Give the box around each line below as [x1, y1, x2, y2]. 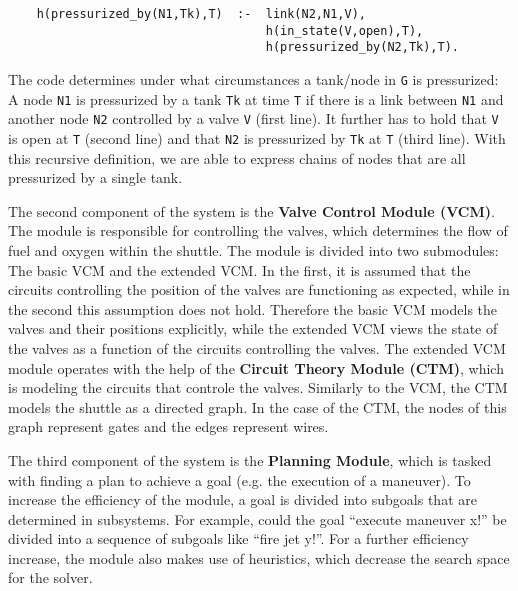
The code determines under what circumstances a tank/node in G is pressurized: [8, 68, 499, 89]
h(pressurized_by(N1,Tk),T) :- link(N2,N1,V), [36, 7, 366, 21]
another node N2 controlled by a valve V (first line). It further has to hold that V [8, 108, 499, 129]
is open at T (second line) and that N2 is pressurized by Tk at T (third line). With [8, 127, 506, 148]
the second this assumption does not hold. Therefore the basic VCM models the [8, 298, 498, 319]
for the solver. [8, 567, 93, 588]
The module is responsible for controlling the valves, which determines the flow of [8, 220, 508, 241]
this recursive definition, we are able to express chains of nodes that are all [8, 147, 466, 168]
